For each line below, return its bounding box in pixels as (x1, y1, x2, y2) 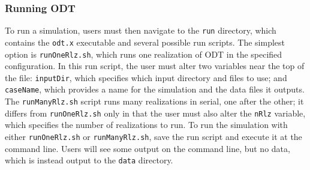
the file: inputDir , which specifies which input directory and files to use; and (5, 71, 287, 83)
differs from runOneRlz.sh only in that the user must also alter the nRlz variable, (5, 106, 306, 119)
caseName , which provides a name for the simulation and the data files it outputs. (5, 83, 305, 96)
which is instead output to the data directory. (5, 154, 173, 166)
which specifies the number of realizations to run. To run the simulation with (5, 118, 288, 131)
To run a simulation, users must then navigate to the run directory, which (5, 24, 276, 37)
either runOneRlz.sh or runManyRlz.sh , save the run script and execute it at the (5, 130, 302, 142)
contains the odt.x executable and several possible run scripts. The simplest (5, 35, 285, 48)
